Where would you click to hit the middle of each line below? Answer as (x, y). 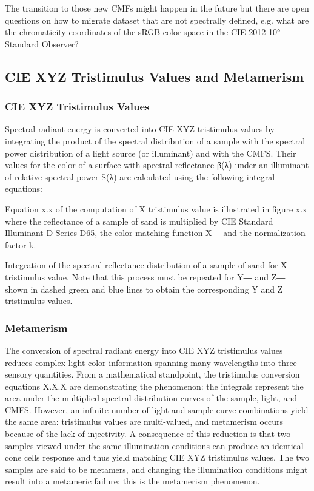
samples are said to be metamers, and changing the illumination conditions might (156, 469)
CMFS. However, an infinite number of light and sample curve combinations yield (157, 409)
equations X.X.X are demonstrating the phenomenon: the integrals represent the (154, 386)
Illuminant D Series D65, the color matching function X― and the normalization (155, 233)
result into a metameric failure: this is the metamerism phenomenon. (132, 481)
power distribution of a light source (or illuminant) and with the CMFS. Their (151, 153)
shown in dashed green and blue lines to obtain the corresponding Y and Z (144, 289)
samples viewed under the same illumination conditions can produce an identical (154, 445)
